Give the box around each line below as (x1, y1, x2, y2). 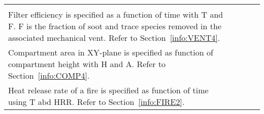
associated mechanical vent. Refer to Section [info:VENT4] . (8, 32, 220, 43)
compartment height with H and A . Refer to (8, 58, 166, 70)
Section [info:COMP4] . (8, 70, 90, 81)
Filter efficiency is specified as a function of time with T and (8, 9, 223, 20)
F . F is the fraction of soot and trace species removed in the (8, 20, 222, 32)
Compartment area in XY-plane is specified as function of (8, 46, 213, 58)
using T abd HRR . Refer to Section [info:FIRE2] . (8, 96, 185, 107)
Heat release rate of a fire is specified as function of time (8, 84, 209, 96)
